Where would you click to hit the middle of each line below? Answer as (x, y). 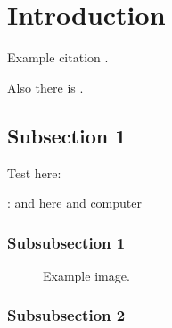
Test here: (34, 172)
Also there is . (45, 87)
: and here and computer (74, 203)
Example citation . (58, 57)
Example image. (86, 275)
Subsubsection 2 (66, 315)
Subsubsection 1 (66, 242)
